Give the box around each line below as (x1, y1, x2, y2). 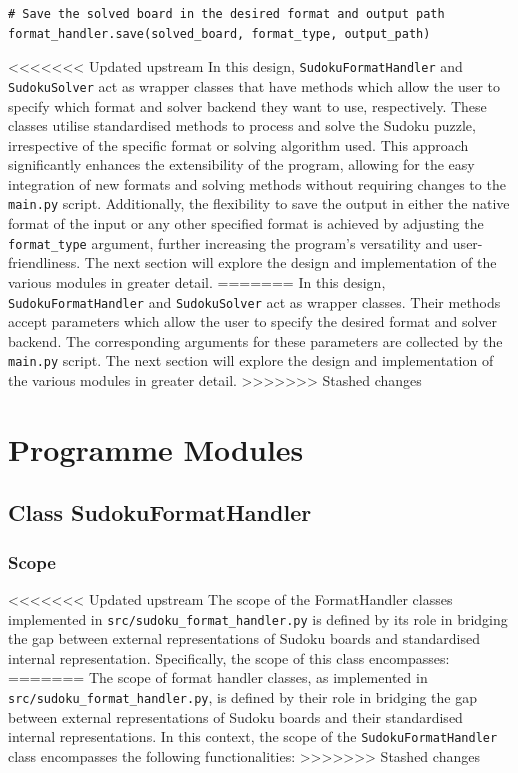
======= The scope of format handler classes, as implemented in (8, 667, 428, 688)
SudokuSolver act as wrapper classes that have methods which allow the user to (8, 75, 501, 96)
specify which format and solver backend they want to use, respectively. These (8, 95, 487, 116)
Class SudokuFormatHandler (8, 497, 312, 528)
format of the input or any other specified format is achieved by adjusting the (8, 213, 484, 234)
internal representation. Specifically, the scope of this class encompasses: (8, 647, 450, 668)
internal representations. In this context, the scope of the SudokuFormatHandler (8, 726, 498, 747)
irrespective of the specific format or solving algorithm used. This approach (8, 134, 469, 155)
